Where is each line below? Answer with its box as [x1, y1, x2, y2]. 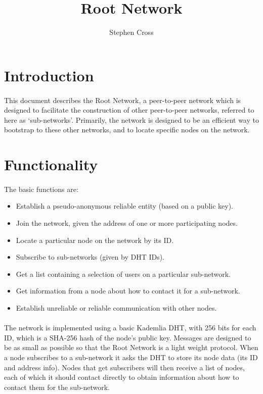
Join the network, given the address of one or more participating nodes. [16, 218, 238, 228]
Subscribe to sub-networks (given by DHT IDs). [16, 252, 165, 262]
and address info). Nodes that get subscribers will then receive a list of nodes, [4, 362, 245, 372]
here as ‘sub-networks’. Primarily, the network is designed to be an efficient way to [4, 114, 259, 125]
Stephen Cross [109, 27, 154, 37]
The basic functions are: [4, 183, 78, 194]
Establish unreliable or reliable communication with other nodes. [16, 303, 217, 313]
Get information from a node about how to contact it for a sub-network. [16, 285, 240, 296]
